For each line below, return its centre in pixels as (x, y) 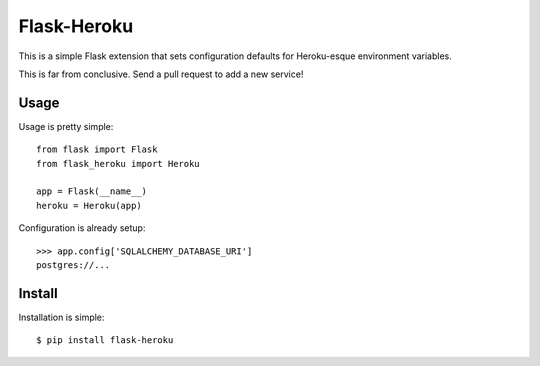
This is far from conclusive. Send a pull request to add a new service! (161, 74)
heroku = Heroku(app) (89, 205)
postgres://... (73, 264)
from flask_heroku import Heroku (118, 163)
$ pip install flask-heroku (105, 340)
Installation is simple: (61, 317)
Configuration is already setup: (82, 228)
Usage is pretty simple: (66, 126)
